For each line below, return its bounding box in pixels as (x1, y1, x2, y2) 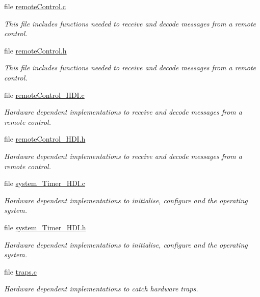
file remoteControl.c (4, 1, 66, 11)
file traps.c (4, 266, 37, 277)
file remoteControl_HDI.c (4, 89, 85, 100)
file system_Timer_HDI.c (4, 178, 86, 188)
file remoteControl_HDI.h (4, 133, 86, 144)
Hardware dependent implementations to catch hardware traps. (4, 283, 198, 294)
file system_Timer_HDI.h (4, 222, 86, 232)
